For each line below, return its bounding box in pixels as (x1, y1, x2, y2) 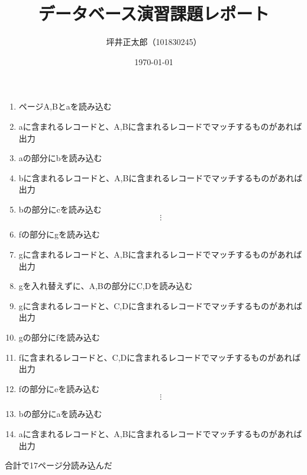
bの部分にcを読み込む (18, 203, 102, 215)
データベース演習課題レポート (38, 1, 270, 25)
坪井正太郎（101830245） (106, 36, 202, 48)
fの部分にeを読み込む (18, 382, 100, 394)
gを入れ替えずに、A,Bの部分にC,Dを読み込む (18, 280, 193, 292)
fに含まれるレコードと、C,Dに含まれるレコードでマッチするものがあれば (18, 351, 301, 363)
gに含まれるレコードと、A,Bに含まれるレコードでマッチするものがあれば (18, 248, 302, 261)
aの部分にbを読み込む (18, 152, 102, 164)
